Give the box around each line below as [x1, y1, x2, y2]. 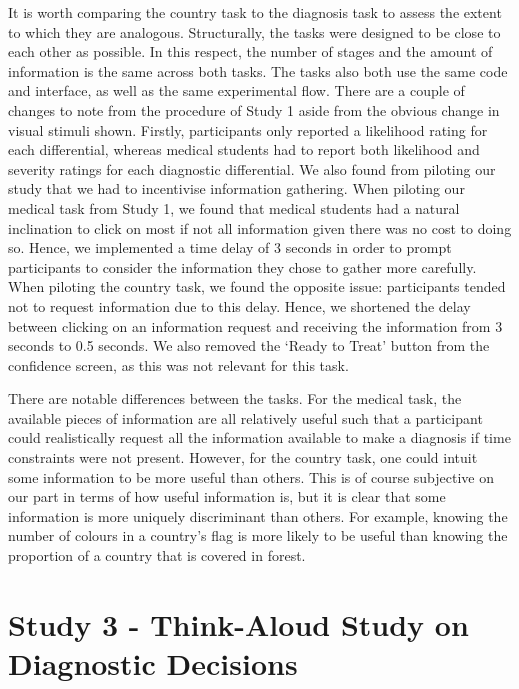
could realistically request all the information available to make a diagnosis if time [8, 427, 511, 448]
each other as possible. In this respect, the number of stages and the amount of [8, 41, 493, 62]
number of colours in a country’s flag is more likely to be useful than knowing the [8, 525, 508, 546]
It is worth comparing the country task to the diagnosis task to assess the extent [8, 2, 502, 22]
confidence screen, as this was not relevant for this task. [8, 354, 349, 375]
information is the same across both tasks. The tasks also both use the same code [8, 60, 508, 81]
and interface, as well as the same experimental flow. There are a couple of [8, 80, 465, 101]
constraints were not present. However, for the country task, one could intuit [8, 447, 478, 468]
